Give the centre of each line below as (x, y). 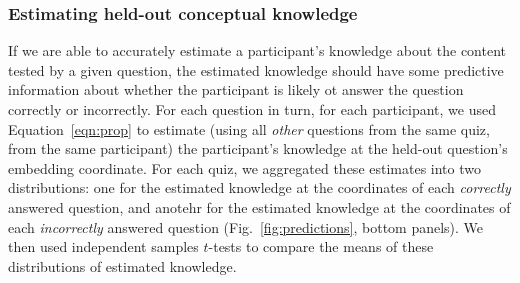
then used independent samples (103, 246)
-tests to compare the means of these (321, 246)
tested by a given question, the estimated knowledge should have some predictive (256, 69)
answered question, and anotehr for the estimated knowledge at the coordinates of (259, 206)
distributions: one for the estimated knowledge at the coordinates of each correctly (259, 187)
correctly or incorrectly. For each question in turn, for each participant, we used (252, 109)
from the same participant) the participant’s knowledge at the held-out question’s (258, 148)
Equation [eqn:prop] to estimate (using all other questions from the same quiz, (249, 128)
